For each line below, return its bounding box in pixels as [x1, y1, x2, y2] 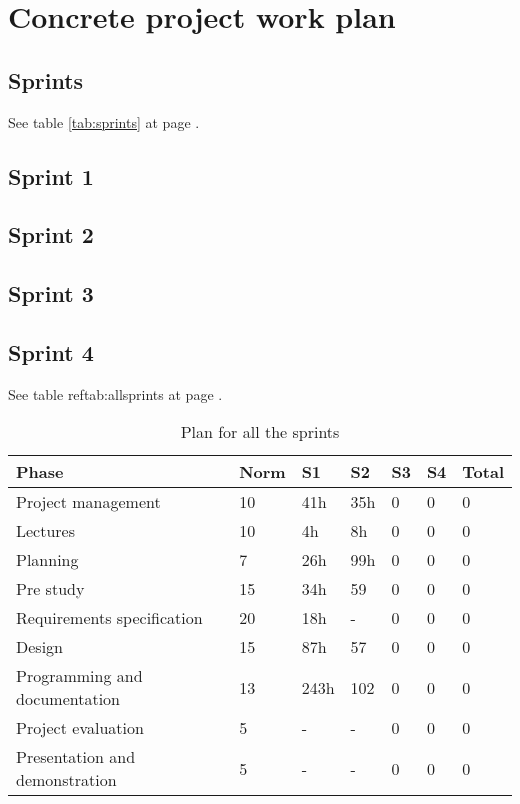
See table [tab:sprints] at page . [8, 111, 200, 132]
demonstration [16, 768, 117, 792]
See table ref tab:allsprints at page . [8, 383, 223, 404]
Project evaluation [16, 716, 144, 740]
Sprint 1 [8, 160, 94, 191]
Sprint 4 [8, 336, 94, 367]
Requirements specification [16, 606, 203, 630]
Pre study [16, 577, 85, 601]
